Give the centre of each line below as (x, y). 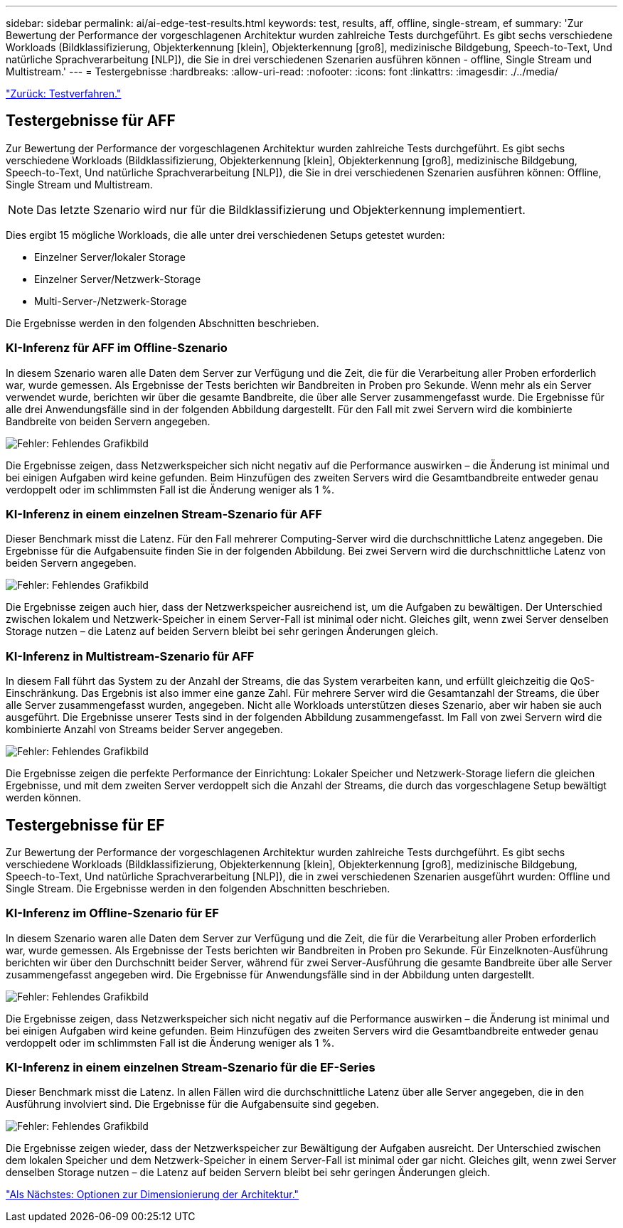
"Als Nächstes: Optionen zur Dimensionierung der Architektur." (153, 1195)
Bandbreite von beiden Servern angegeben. (108, 421)
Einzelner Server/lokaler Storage (110, 257)
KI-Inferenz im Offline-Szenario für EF (112, 913)
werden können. (44, 798)
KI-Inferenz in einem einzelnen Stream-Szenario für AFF (164, 514)
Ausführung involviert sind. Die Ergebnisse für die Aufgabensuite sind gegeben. (192, 1104)
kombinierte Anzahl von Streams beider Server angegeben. (144, 730)
